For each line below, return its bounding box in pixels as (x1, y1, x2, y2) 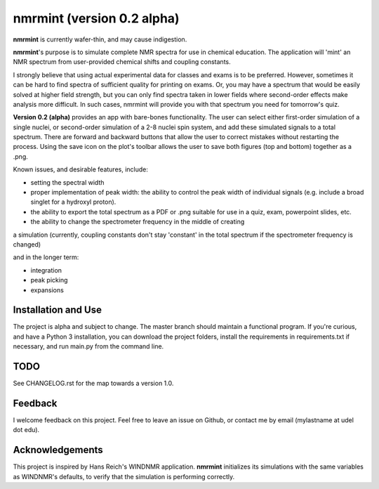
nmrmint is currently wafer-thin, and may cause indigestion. (13, 35, 187, 44)
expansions (30, 285, 65, 294)
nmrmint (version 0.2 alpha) (13, 11, 180, 26)
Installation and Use (13, 304, 102, 316)
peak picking (30, 276, 68, 285)
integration (30, 266, 62, 274)
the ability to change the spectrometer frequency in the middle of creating (30, 218, 245, 226)
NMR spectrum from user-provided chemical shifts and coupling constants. (13, 58, 231, 66)
